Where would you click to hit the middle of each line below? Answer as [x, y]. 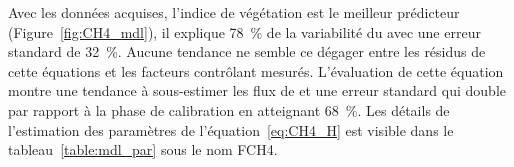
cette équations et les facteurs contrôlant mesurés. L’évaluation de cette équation [256, 70]
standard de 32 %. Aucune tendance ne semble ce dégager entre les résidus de [247, 51]
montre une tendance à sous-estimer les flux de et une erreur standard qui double [257, 90]
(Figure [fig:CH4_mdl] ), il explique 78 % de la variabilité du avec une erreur [244, 31]
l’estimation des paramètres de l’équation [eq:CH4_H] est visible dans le [231, 129]
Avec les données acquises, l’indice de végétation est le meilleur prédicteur [234, 12]
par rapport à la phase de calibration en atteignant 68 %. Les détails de [229, 109]
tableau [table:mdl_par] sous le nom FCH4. [143, 149]
